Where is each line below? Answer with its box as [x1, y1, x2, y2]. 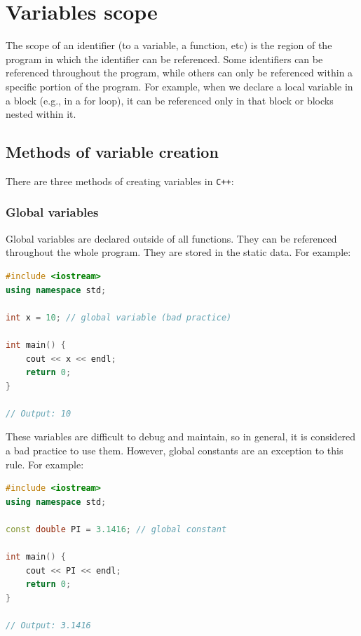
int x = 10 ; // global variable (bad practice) [6, 312, 232, 323]
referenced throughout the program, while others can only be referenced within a [6, 65, 353, 80]
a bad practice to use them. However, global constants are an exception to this [6, 443, 343, 458]
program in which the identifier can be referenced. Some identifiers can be [6, 51, 323, 66]
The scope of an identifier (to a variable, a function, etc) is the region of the [6, 38, 332, 53]
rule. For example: [6, 456, 84, 471]
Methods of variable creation [6, 141, 219, 163]
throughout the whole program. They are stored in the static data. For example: [6, 245, 351, 259]
